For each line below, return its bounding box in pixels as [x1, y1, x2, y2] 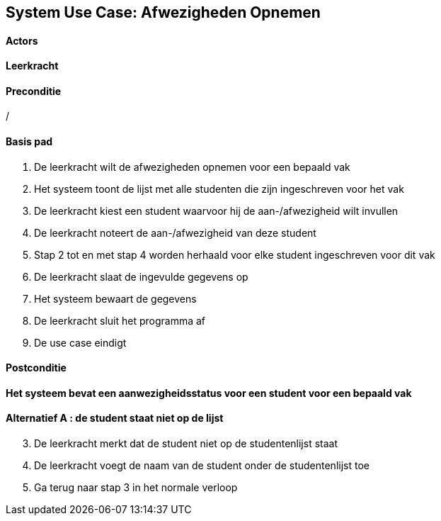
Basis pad [6, 135, 53, 148]
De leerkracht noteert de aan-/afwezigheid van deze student [34, 226, 316, 239]
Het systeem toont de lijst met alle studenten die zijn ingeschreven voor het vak [34, 182, 404, 195]
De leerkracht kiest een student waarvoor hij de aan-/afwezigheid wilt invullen [34, 204, 399, 217]
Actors [6, 34, 38, 47]
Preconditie [6, 84, 62, 97]
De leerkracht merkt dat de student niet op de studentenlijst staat [34, 437, 338, 450]
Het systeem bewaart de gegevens [34, 292, 197, 305]
